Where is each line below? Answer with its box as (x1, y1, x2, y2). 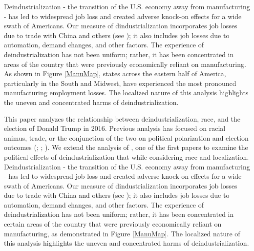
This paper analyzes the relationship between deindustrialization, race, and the (4, 113, 240, 124)
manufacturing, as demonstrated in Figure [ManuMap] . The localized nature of (4, 228, 240, 238)
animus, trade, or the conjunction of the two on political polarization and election (4, 132, 249, 143)
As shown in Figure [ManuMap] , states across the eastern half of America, (4, 68, 226, 79)
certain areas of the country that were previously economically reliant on (4, 219, 222, 229)
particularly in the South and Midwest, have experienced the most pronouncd (4, 78, 236, 88)
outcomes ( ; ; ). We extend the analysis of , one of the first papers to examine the (4, 142, 248, 152)
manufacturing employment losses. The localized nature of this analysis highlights (4, 87, 249, 98)
